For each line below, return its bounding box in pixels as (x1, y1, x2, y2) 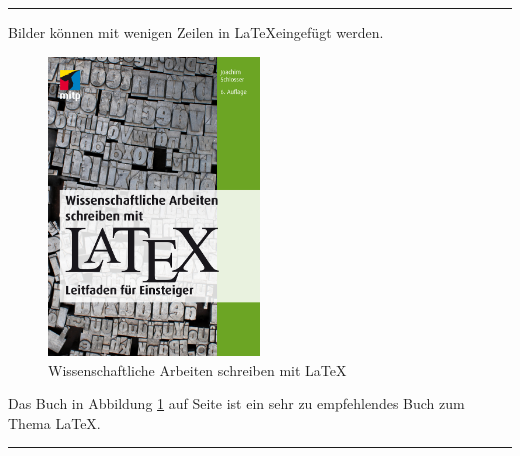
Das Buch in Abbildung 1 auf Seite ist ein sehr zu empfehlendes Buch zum (8, 393, 465, 414)
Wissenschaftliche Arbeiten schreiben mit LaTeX (48, 359, 347, 380)
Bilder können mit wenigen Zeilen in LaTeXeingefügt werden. (8, 22, 384, 42)
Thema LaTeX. (8, 412, 101, 433)
